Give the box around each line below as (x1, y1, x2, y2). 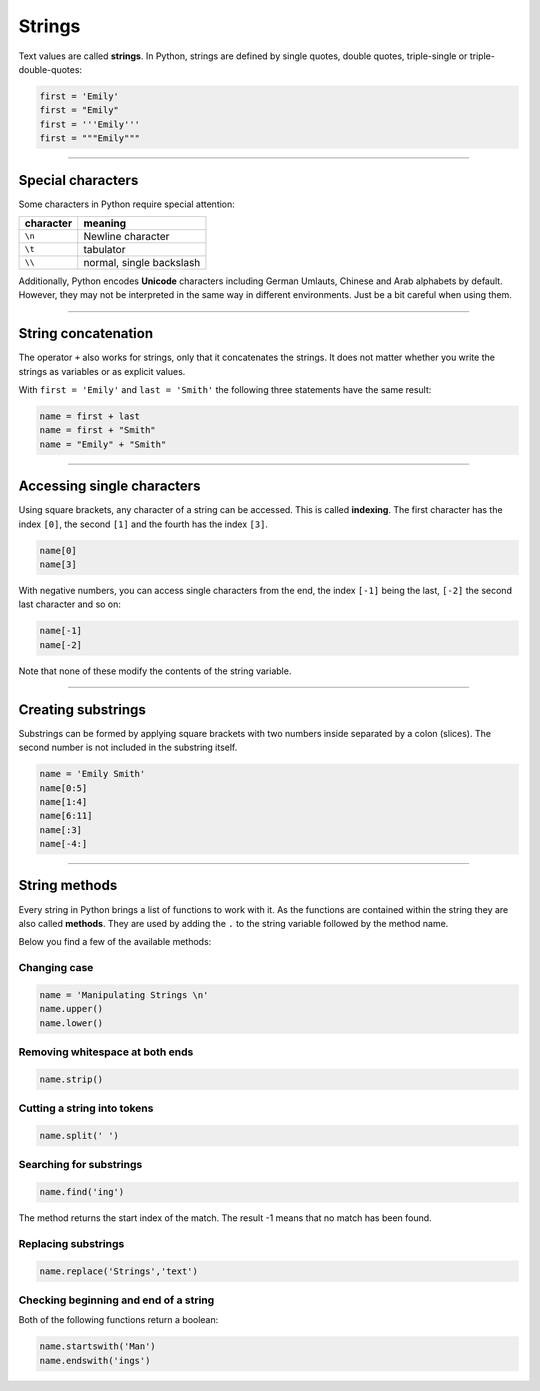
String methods (18, 877, 118, 894)
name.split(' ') (39, 1130, 120, 1141)
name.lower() (39, 1017, 104, 1029)
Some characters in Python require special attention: (18, 198, 235, 210)
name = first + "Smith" (39, 425, 157, 436)
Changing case (18, 961, 94, 975)
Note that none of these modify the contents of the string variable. (18, 665, 292, 677)
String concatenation (18, 325, 154, 342)
